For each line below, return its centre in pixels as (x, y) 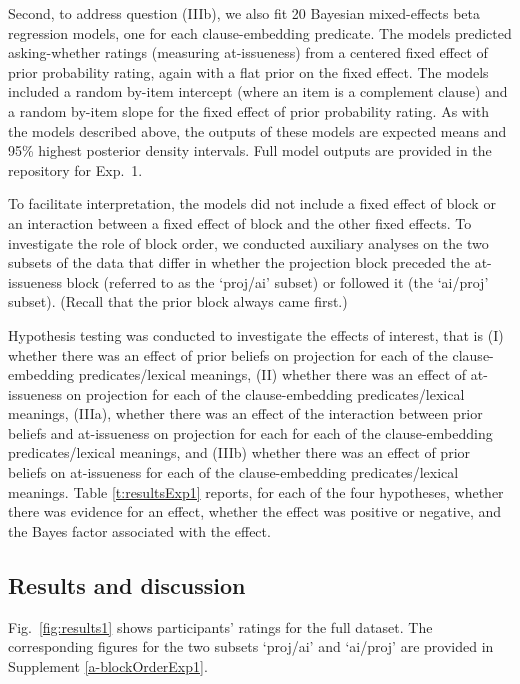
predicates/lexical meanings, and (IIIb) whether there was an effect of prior (239, 452)
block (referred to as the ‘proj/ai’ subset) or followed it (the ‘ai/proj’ (277, 281)
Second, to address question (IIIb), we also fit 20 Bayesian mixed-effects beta (244, 13)
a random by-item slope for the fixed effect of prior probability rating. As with (249, 110)
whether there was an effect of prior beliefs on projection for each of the (228, 354)
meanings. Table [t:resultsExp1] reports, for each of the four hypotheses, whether (256, 491)
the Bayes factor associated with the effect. (139, 530)
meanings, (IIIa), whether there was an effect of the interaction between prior (245, 413)
